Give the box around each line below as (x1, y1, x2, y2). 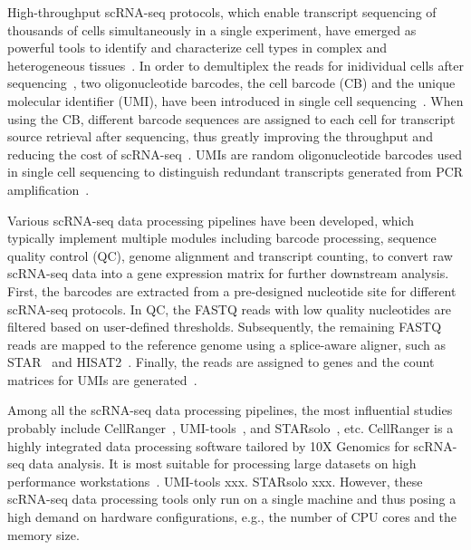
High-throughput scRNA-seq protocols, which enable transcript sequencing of (7, 3, 437, 21)
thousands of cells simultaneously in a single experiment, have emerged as (7, 20, 417, 39)
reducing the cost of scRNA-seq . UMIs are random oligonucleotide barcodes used (7, 144, 463, 163)
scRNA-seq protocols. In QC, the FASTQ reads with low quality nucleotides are (7, 299, 452, 318)
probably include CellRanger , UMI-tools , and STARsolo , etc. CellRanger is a (7, 419, 454, 438)
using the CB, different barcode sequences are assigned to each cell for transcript (7, 109, 456, 128)
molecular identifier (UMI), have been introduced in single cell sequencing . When (7, 91, 464, 110)
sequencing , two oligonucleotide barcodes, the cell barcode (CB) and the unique (7, 73, 456, 92)
